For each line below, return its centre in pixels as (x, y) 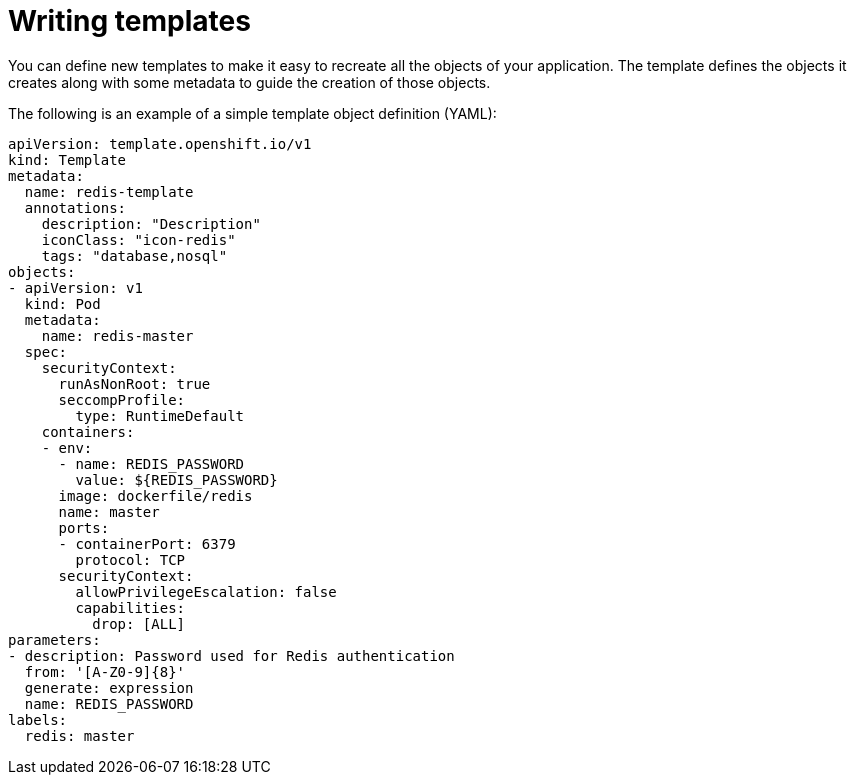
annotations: (75, 207)
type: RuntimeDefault (160, 415)
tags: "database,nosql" (134, 255)
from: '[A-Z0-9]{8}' (105, 671)
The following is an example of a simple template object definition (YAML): (252, 113)
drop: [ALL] (139, 623)
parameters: (54, 639)
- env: (67, 447)
